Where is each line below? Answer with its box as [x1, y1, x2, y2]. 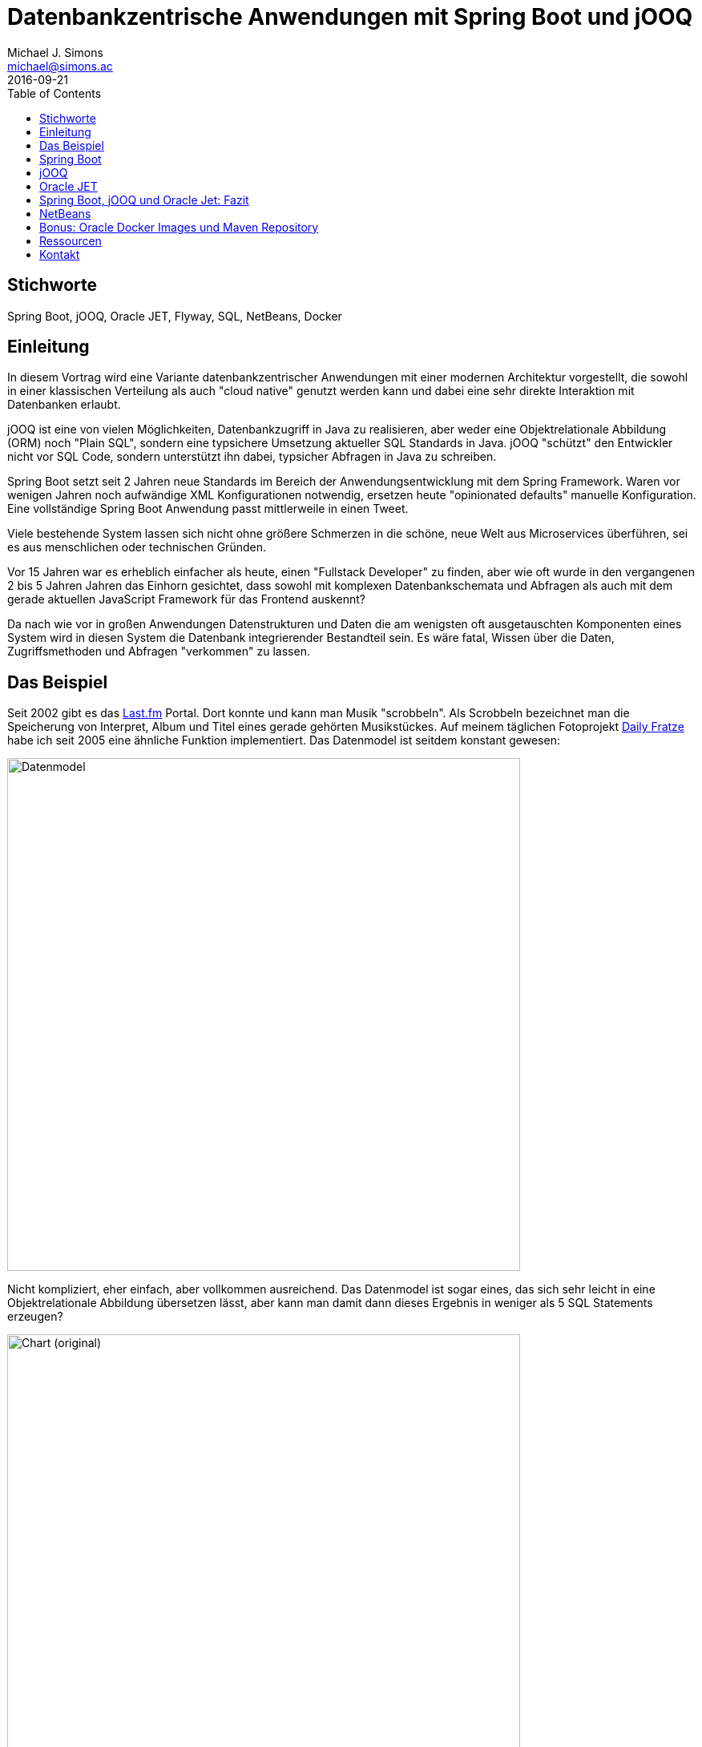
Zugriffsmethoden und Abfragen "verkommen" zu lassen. [7, 644, 310, 659]
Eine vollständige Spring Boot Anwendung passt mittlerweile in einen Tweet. [7, 502, 409, 516]
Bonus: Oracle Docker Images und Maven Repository [39, 220, 319, 234]
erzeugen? [7, 1309, 63, 1324]
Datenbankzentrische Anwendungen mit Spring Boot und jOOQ [7, 3, 693, 30]
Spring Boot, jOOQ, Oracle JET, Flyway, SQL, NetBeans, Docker [7, 309, 342, 323]
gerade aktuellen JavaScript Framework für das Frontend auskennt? [7, 592, 366, 607]
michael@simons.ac [7, 59, 113, 73]
